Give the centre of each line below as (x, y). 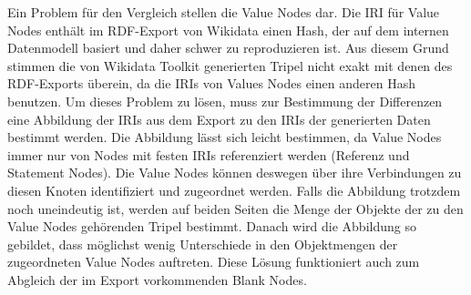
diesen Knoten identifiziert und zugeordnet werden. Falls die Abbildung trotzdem (234, 190)
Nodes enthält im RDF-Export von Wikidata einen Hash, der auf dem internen (228, 30)
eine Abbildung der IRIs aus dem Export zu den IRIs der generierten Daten (219, 119)
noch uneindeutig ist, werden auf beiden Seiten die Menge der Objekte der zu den (235, 208)
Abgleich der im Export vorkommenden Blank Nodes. (157, 279)
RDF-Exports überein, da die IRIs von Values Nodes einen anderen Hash (211, 83)
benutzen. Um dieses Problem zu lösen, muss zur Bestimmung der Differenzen (225, 101)
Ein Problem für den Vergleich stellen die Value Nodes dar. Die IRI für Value (224, 12)
